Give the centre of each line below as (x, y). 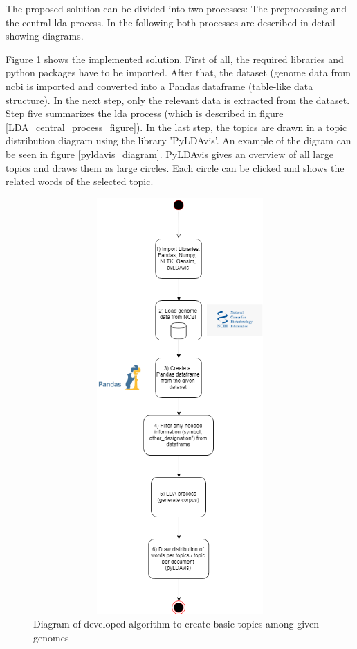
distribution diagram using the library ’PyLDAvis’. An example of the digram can (178, 140)
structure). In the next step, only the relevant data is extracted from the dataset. (178, 99)
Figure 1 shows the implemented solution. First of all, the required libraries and (175, 59)
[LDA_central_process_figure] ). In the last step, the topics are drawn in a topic (176, 127)
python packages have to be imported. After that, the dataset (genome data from (178, 72)
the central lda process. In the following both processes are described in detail (171, 22)
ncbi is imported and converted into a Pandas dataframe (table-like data (159, 86)
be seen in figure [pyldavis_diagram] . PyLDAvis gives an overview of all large (170, 154)
